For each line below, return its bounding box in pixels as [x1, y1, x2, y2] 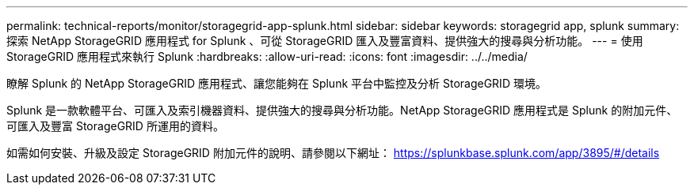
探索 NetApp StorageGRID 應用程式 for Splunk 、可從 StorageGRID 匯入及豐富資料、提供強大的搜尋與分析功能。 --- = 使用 [6, 34, 643, 47]
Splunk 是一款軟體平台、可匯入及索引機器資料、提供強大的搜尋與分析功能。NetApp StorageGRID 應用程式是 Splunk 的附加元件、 [6, 103, 678, 117]
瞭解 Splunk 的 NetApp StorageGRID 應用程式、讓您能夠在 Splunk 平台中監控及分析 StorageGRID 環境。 [6, 77, 547, 90]
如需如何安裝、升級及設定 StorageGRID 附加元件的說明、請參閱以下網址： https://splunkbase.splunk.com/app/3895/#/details [6, 146, 660, 159]
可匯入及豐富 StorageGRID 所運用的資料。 [6, 119, 224, 133]
